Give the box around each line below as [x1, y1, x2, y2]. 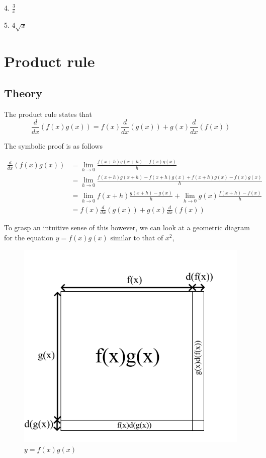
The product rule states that [4, 109, 92, 119]
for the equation [4, 232, 54, 243]
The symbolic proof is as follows [4, 140, 103, 151]
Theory [4, 85, 43, 101]
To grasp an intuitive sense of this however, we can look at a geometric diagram [4, 222, 250, 233]
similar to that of [110, 232, 163, 243]
